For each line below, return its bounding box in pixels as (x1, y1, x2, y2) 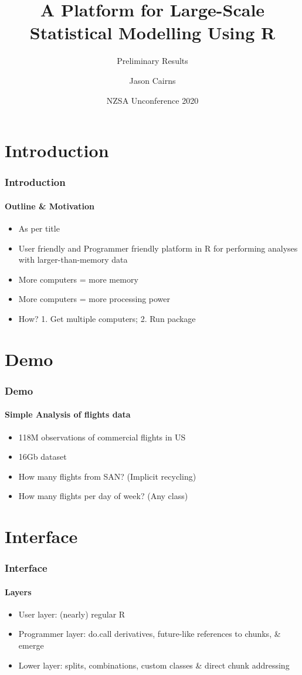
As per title (18, 222, 60, 234)
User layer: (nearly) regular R (18, 608, 125, 620)
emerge (18, 639, 44, 652)
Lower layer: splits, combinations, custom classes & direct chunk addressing (18, 659, 290, 671)
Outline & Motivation (5, 199, 95, 212)
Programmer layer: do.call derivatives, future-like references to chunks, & (18, 627, 281, 640)
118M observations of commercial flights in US (18, 430, 186, 443)
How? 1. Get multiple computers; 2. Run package (18, 312, 196, 324)
